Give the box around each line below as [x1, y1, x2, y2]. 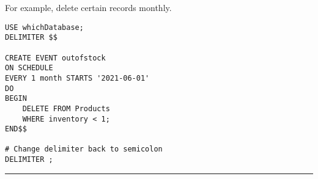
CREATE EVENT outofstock [5, 53, 106, 62]
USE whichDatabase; [5, 23, 84, 32]
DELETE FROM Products [22, 104, 110, 113]
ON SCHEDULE [5, 64, 53, 73]
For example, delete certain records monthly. [5, 1, 172, 13]
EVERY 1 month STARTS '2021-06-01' [5, 73, 150, 82]
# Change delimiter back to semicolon [5, 145, 163, 154]
